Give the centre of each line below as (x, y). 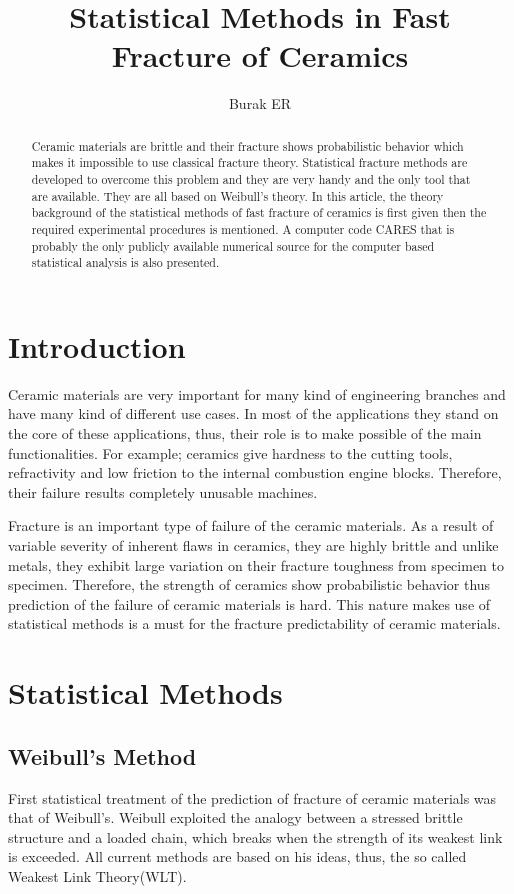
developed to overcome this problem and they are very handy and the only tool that (251, 179)
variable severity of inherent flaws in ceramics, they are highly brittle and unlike (253, 545)
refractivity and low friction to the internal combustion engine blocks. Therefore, (255, 472)
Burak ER (260, 103)
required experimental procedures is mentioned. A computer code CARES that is (243, 228)
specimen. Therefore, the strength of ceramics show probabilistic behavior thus (249, 584)
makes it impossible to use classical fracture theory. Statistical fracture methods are (249, 162)
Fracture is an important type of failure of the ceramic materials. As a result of (251, 525)
